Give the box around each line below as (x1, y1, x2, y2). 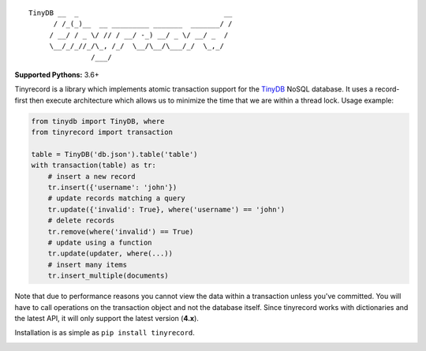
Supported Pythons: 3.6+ (14, 69, 99, 79)
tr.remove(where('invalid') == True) (47, 227, 194, 236)
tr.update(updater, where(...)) (47, 249, 174, 258)
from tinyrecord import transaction (31, 128, 174, 137)
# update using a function (47, 238, 153, 248)
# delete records (47, 216, 115, 225)
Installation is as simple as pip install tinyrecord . (14, 328, 195, 338)
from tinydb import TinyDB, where (31, 117, 165, 125)
